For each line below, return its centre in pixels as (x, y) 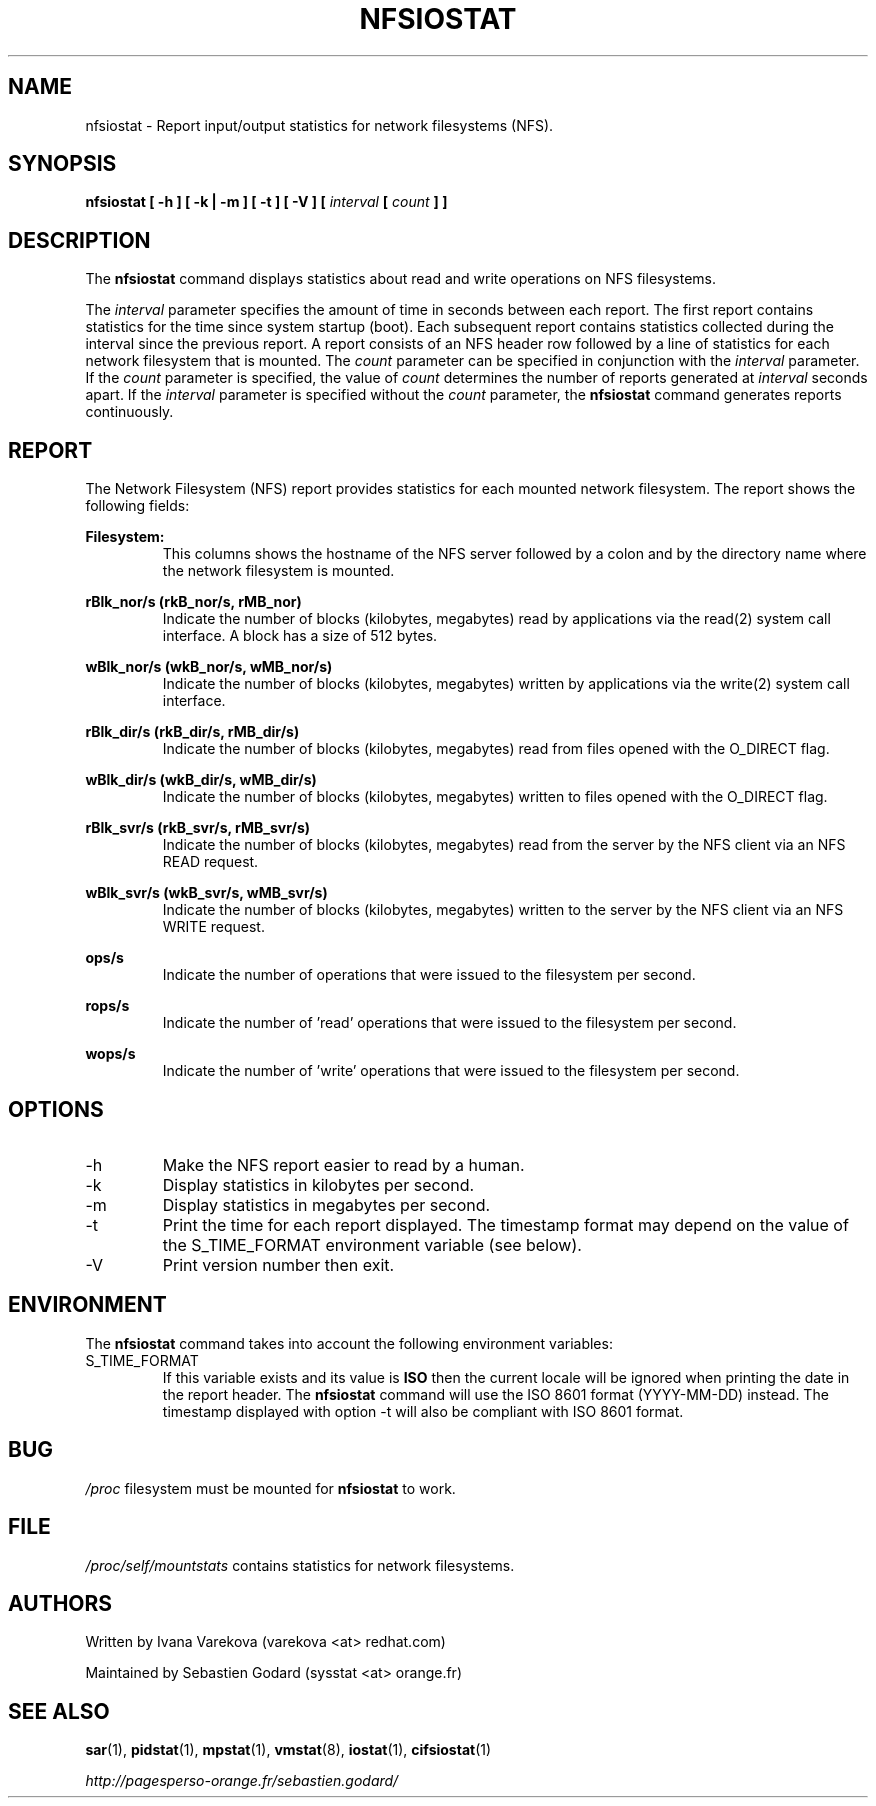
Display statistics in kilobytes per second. (318, 1184)
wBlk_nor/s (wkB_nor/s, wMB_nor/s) (209, 667)
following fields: (137, 506)
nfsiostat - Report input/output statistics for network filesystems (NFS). (319, 125)
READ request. (210, 862)
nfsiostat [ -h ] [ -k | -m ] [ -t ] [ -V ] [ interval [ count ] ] (266, 202)
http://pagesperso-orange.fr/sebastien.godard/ (242, 1781)
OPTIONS (56, 1109)
